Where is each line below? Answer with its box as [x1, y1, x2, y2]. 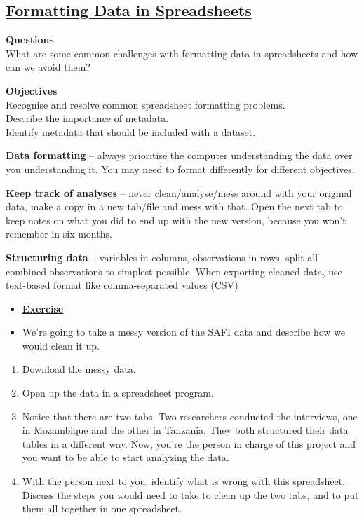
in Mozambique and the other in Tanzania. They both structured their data [22, 423, 349, 437]
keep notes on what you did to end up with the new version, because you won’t [6, 212, 346, 227]
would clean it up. [22, 338, 100, 353]
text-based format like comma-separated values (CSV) [6, 278, 238, 292]
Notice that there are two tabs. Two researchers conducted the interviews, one [22, 409, 358, 423]
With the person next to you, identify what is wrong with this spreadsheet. [22, 474, 345, 488]
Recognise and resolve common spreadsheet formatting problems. [6, 97, 285, 111]
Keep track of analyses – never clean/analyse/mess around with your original [6, 185, 352, 200]
